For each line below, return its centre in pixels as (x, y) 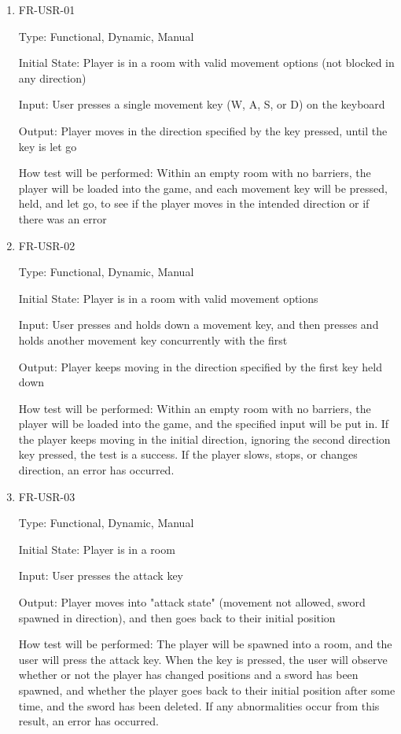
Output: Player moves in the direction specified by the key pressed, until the (203, 130)
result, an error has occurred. (88, 721)
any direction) (52, 77)
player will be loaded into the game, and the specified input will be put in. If (204, 424)
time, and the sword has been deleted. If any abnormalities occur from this (199, 705)
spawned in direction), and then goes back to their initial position (177, 617)
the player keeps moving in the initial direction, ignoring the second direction (204, 439)
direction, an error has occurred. (96, 470)
